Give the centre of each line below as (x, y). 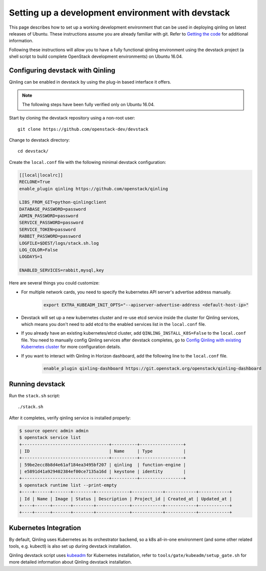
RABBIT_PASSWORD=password (50, 236)
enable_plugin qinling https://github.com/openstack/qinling (94, 189)
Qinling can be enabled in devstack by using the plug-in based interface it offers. (90, 82)
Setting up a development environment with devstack (120, 13)
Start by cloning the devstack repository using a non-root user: (72, 118)
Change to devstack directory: (39, 140)
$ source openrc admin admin (54, 431)
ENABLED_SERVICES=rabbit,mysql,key (62, 270)
